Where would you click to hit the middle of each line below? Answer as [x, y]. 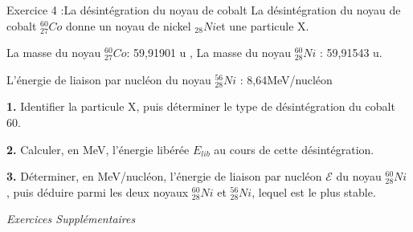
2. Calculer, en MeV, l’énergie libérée [98, 149]
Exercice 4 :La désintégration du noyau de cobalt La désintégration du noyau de [204, 10]
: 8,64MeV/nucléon [286, 79]
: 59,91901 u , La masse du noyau [209, 53]
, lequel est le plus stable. [314, 191]
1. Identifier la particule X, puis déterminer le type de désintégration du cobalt [201, 106]
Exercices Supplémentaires [71, 219]
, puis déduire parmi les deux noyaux [98, 191]
